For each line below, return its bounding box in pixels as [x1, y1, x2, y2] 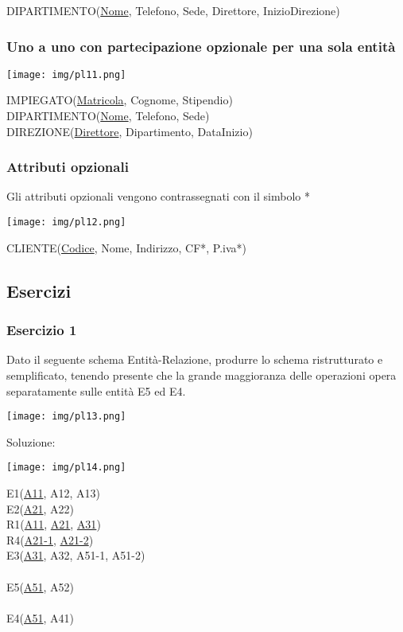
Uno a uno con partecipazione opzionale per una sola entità [6, 36, 396, 56]
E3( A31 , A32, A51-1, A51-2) [6, 547, 145, 564]
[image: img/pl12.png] [6, 217, 126, 228]
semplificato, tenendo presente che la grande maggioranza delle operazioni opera [6, 366, 397, 383]
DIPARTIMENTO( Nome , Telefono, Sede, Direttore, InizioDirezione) [6, 2, 340, 18]
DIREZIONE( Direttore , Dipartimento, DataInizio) [6, 123, 253, 139]
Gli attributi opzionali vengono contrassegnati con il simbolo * [6, 188, 310, 205]
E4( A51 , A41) [6, 609, 74, 626]
